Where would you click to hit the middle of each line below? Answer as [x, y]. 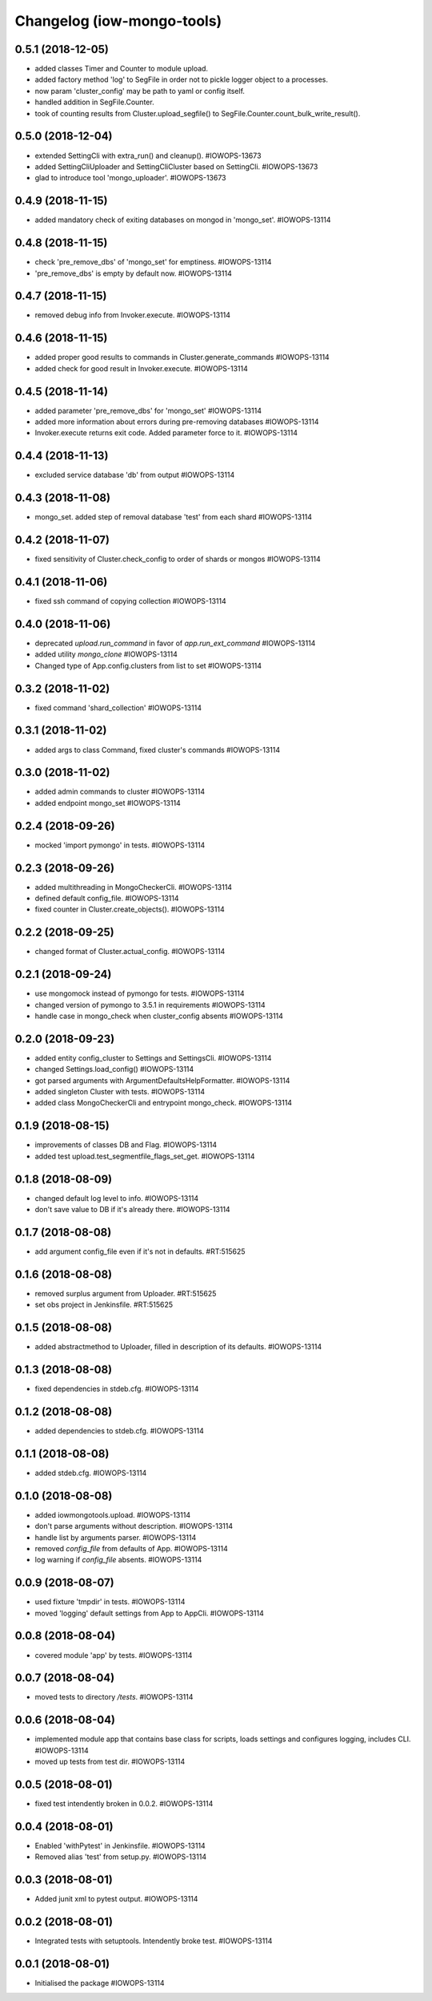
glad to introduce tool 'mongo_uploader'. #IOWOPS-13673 [131, 178]
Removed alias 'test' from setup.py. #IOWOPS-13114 [121, 1857]
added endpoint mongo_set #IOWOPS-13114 [108, 802]
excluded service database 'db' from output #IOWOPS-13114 [135, 475]
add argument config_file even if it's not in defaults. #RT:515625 [140, 1251]
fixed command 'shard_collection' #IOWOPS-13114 [118, 707]
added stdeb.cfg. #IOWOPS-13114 [91, 1473]
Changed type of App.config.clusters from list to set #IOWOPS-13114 [148, 665]
